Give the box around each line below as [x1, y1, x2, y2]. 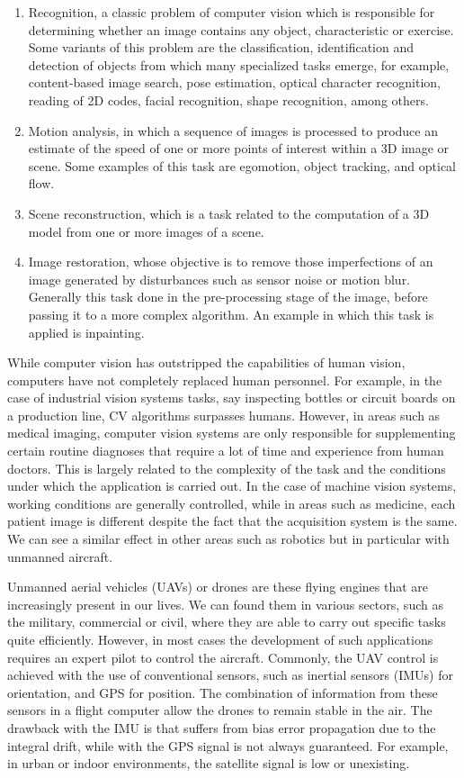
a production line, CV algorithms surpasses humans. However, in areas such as [7, 405, 441, 424]
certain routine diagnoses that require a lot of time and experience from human [7, 441, 444, 460]
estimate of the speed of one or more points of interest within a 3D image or [28, 139, 450, 158]
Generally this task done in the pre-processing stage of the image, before [28, 287, 428, 306]
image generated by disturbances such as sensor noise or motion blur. [28, 269, 411, 288]
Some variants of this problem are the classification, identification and [28, 38, 415, 57]
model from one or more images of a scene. [28, 222, 264, 240]
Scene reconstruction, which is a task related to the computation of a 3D [28, 204, 430, 222]
